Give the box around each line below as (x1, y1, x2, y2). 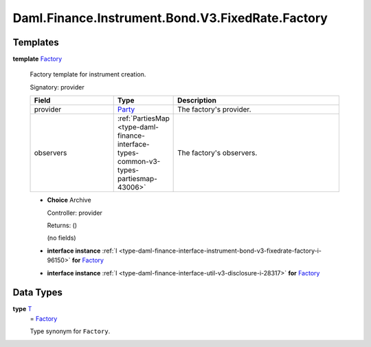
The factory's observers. (177, 148, 258, 158)
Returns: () (47, 221, 78, 230)
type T (12, 305, 32, 313)
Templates (12, 36, 59, 48)
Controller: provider (47, 209, 103, 217)
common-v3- (117, 157, 161, 167)
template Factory (12, 55, 63, 63)
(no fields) (47, 234, 76, 242)
